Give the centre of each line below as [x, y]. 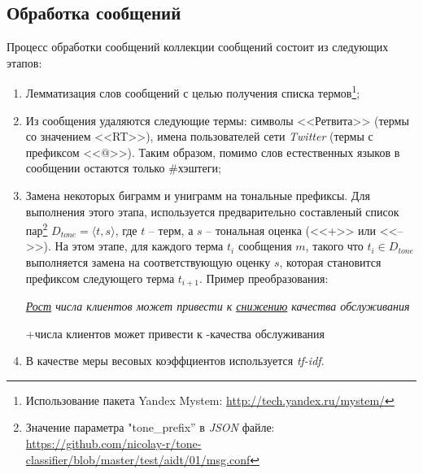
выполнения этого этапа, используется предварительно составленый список [212, 211]
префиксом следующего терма [100, 278]
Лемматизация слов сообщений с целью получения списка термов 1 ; [193, 92]
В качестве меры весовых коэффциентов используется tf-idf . [175, 361]
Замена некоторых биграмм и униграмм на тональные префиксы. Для [198, 196]
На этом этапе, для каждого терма [139, 246]
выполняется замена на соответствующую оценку [148, 262]
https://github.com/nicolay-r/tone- [113, 444]
